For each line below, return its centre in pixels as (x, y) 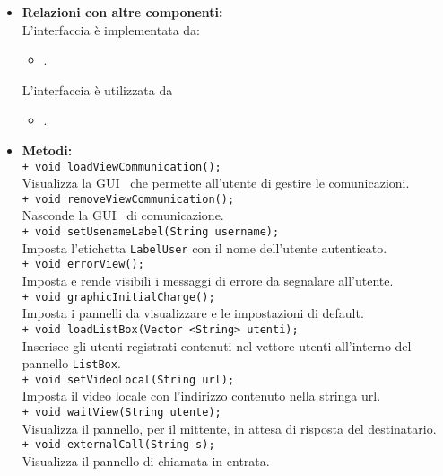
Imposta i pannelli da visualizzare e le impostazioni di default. (193, 313)
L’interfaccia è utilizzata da (97, 89)
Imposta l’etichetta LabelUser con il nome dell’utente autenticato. (204, 247)
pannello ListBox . (71, 363)
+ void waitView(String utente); (122, 413)
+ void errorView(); (83, 264)
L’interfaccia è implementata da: (111, 29)
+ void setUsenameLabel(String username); (151, 232)
